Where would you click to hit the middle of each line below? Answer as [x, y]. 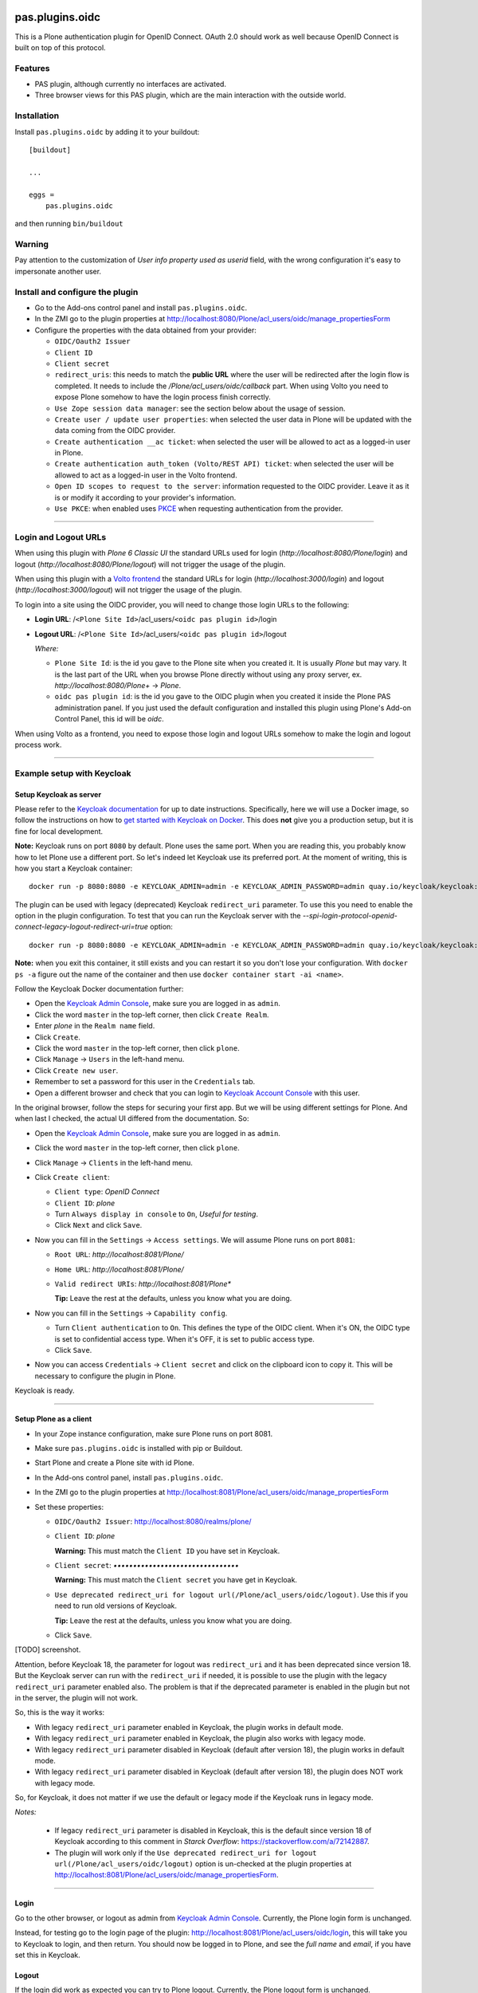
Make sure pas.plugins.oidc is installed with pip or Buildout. [139, 1448]
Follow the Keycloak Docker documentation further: [99, 989]
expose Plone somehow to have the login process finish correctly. [163, 397]
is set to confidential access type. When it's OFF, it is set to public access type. [184, 1338]
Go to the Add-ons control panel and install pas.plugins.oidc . [141, 308]
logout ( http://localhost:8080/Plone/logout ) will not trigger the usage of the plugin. [150, 564]
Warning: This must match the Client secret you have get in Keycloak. [176, 1580]
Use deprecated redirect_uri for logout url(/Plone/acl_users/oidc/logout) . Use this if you [231, 1594]
